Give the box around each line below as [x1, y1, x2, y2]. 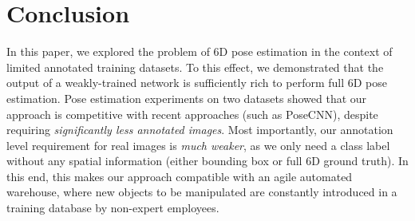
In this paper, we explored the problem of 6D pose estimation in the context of [6, 43, 393, 60]
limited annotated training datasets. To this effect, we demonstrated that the [6, 58, 384, 75]
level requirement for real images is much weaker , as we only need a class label [6, 136, 390, 153]
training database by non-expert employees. [6, 199, 219, 216]
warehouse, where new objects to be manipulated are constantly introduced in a [6, 184, 397, 200]
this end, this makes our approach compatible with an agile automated [6, 168, 353, 184]
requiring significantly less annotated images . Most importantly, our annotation [6, 121, 393, 138]
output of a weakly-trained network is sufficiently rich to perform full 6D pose [6, 74, 388, 91]
